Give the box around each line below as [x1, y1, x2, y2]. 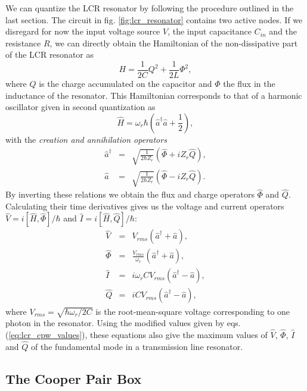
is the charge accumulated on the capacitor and [39, 77, 212, 90]
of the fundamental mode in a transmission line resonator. [30, 340, 243, 352]
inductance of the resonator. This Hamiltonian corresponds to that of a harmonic [5, 89, 302, 101]
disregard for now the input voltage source [5, 25, 160, 37]
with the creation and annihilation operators [5, 133, 167, 145]
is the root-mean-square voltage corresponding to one [95, 305, 290, 317]
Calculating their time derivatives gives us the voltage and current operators [5, 199, 284, 212]
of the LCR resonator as [5, 48, 94, 61]
